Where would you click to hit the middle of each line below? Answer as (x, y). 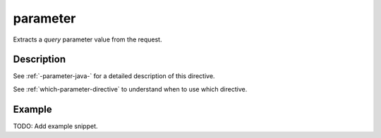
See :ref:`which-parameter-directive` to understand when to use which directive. (130, 89)
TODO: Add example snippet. (55, 126)
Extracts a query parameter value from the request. (87, 39)
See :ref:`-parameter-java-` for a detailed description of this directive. (114, 76)
